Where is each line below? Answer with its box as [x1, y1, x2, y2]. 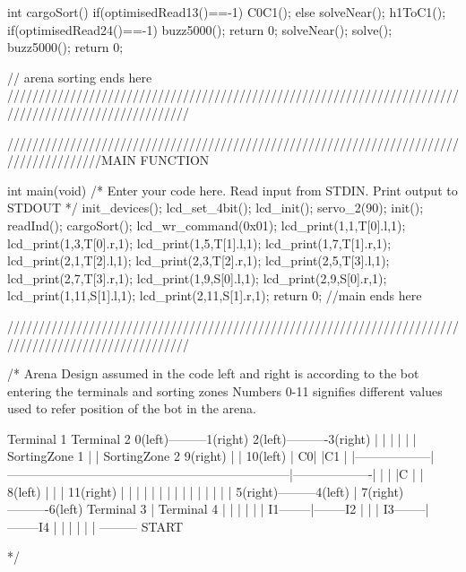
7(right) [361, 481, 404, 500]
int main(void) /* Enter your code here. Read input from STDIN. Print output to [7, 180, 458, 199]
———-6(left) [7, 499, 83, 518]
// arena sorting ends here [7, 67, 152, 86]
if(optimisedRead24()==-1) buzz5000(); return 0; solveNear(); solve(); [7, 20, 393, 39]
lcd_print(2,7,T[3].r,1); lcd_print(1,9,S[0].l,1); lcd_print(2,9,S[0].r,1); [7, 268, 387, 287]
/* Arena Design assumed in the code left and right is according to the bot [7, 364, 419, 383]
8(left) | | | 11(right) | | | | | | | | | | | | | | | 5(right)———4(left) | [7, 481, 358, 500]
